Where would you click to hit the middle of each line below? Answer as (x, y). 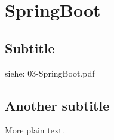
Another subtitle (57, 105)
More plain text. (35, 130)
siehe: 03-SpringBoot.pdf (50, 73)
